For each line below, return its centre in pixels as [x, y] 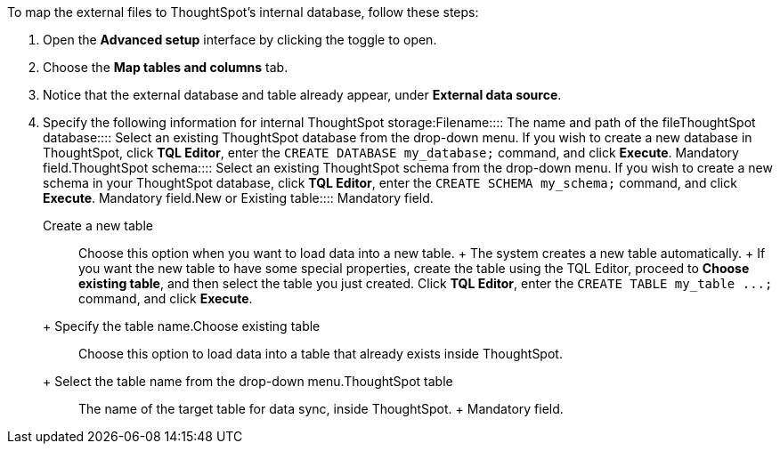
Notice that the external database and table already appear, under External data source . [302, 95]
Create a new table [98, 225]
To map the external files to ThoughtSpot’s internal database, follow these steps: [243, 12]
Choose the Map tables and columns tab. [166, 67]
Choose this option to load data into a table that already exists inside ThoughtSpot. [321, 354]
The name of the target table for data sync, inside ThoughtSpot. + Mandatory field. [321, 409]
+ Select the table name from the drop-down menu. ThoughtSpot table [248, 381]
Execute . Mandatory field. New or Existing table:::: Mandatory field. [238, 198]
